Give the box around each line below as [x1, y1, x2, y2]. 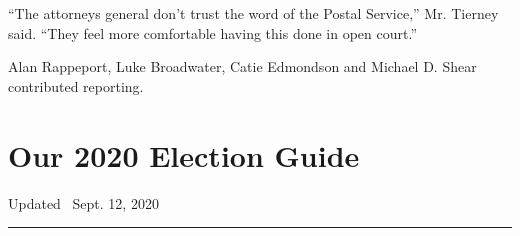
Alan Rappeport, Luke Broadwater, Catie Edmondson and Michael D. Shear [8, 56, 477, 77]
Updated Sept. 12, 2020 [8, 192, 159, 213]
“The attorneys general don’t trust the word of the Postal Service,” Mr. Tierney [8, 3, 499, 23]
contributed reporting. [8, 75, 144, 96]
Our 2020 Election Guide [8, 134, 360, 175]
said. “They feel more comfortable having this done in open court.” [8, 22, 417, 43]
